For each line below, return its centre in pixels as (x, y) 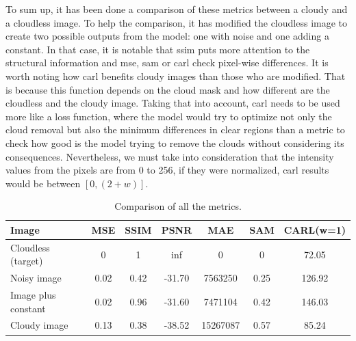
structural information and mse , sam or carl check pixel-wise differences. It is (167, 63)
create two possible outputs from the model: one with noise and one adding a (167, 36)
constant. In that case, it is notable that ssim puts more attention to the (158, 49)
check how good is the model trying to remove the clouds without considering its (175, 142)
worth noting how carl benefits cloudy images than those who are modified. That (176, 76)
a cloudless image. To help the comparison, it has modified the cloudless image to (177, 22)
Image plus (33, 295)
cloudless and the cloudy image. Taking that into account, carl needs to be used (173, 103)
